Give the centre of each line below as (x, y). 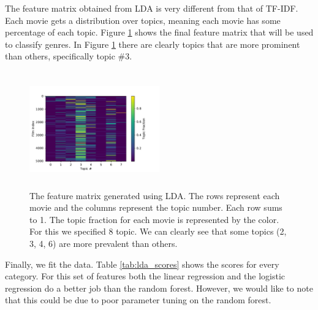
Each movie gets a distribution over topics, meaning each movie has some (143, 20)
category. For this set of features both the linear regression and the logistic (145, 276)
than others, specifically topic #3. (69, 56)
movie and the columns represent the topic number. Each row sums (156, 207)
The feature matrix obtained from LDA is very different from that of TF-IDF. (152, 8)
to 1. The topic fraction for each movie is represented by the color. (154, 219)
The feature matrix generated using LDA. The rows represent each (155, 195)
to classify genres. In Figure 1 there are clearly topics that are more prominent (153, 44)
